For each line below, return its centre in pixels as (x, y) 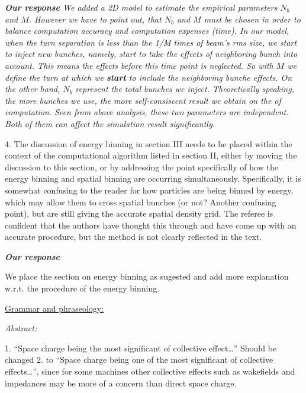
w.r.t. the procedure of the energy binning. (82, 288)
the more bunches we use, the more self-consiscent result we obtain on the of (143, 100)
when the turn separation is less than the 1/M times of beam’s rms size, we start (151, 42)
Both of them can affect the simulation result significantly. (110, 123)
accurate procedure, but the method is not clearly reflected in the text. (133, 237)
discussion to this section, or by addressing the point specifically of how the (141, 167)
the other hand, (33, 89)
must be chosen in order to (252, 19)
